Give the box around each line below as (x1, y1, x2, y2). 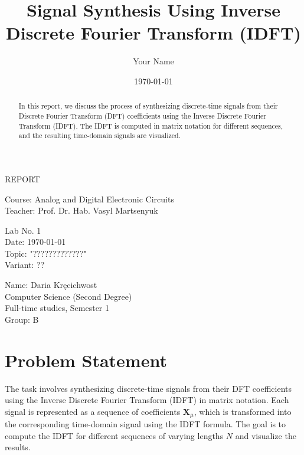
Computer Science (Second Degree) (5, 290, 132, 302)
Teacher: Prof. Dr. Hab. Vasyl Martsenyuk (5, 204, 158, 217)
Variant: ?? (5, 258, 45, 271)
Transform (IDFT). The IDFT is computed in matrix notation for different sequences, (18, 120, 283, 130)
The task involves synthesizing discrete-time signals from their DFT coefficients (5, 382, 292, 394)
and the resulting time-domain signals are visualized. (18, 130, 181, 140)
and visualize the (235, 429, 296, 441)
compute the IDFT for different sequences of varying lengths (5, 429, 224, 441)
